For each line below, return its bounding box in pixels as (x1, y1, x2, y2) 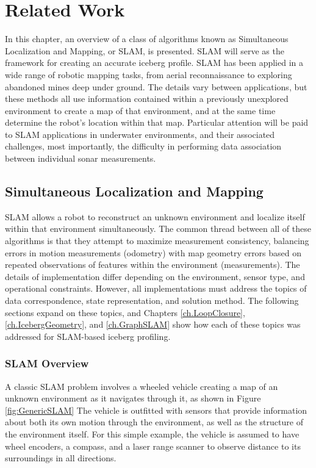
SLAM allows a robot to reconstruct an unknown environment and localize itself (5, 210, 305, 223)
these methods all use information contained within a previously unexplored (5, 92, 289, 105)
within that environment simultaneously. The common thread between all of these (5, 222, 311, 235)
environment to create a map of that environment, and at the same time (5, 104, 276, 117)
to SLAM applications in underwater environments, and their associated (5, 128, 275, 140)
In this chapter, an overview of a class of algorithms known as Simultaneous (5, 32, 289, 45)
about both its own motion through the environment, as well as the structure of (5, 416, 303, 428)
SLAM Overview (5, 356, 89, 371)
